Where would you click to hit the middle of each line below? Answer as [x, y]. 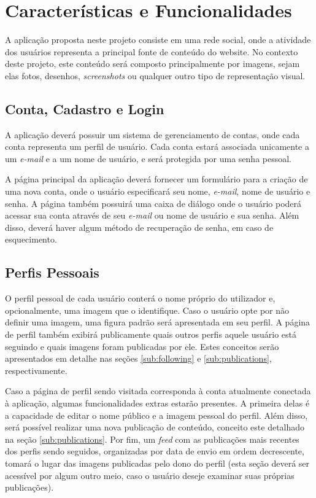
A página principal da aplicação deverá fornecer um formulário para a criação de [156, 179]
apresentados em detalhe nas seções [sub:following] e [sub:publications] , [138, 358]
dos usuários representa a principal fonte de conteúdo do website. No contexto [152, 51]
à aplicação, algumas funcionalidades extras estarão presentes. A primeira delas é [157, 403]
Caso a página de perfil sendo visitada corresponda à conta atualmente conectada [158, 391]
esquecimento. [31, 239]
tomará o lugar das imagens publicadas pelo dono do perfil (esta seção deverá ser [157, 463]
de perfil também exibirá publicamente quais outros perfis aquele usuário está [151, 334]
